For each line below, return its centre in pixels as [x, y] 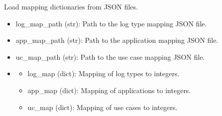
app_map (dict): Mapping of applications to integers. [109, 90]
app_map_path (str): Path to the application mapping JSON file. [117, 40]
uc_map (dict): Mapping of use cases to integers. [103, 107]
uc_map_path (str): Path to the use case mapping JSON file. [110, 57]
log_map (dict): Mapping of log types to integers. [104, 73]
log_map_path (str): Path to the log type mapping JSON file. [111, 23]
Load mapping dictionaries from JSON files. [71, 6]
